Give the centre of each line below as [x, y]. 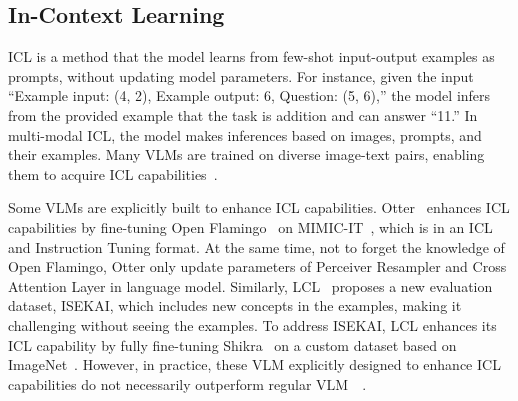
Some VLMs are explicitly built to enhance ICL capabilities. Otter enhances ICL [259, 207]
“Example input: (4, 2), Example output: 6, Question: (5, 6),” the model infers [249, 95]
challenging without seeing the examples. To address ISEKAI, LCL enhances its [252, 324]
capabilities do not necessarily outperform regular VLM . [187, 383]
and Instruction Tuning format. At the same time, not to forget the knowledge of [256, 246]
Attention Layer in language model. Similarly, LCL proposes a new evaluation [250, 285]
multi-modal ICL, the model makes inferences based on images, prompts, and [245, 134]
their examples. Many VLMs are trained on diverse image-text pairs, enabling [246, 154]
